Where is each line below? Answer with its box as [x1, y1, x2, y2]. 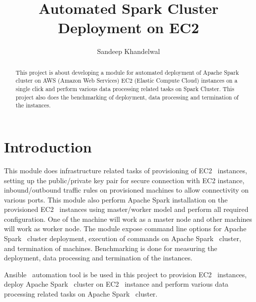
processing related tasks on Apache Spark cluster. [4, 289, 158, 299]
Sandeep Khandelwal [97, 46, 160, 56]
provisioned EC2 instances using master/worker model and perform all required [4, 204, 249, 214]
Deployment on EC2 [58, 17, 199, 38]
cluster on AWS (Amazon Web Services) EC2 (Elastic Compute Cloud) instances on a [15, 76, 238, 85]
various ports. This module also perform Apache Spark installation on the [4, 194, 228, 204]
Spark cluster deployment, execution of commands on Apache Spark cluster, [4, 233, 241, 244]
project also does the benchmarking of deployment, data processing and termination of [15, 93, 239, 101]
